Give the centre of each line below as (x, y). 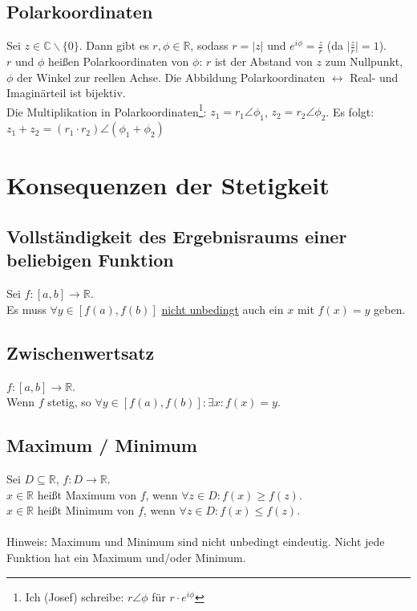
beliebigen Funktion (90, 260)
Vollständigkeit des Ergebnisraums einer (177, 236)
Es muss (26, 309)
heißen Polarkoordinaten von (119, 61)
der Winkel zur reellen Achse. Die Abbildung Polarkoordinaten (171, 77)
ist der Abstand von (263, 61)
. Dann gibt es (114, 45)
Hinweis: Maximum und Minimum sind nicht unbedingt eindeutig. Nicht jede (196, 542)
